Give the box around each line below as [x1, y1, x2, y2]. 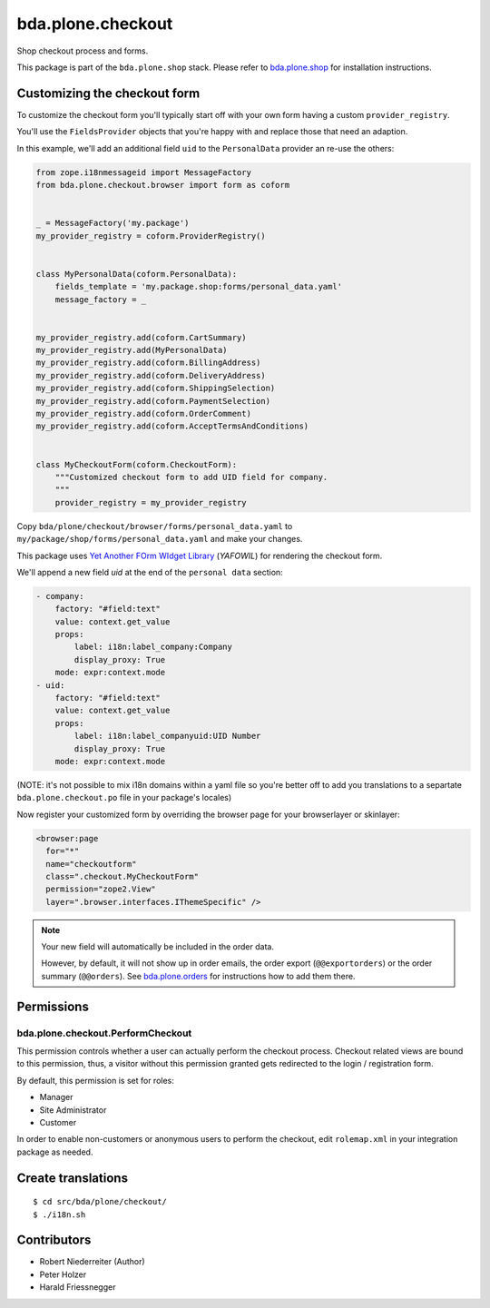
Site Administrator [39, 1104, 107, 1116]
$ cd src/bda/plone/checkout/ [33, 1196, 168, 1207]
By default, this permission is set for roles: [16, 1075, 174, 1086]
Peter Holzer [39, 1269, 86, 1280]
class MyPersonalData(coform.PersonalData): [35, 269, 238, 279]
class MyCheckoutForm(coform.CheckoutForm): [35, 459, 238, 469]
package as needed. [16, 1146, 93, 1157]
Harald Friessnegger [39, 1282, 116, 1293]
